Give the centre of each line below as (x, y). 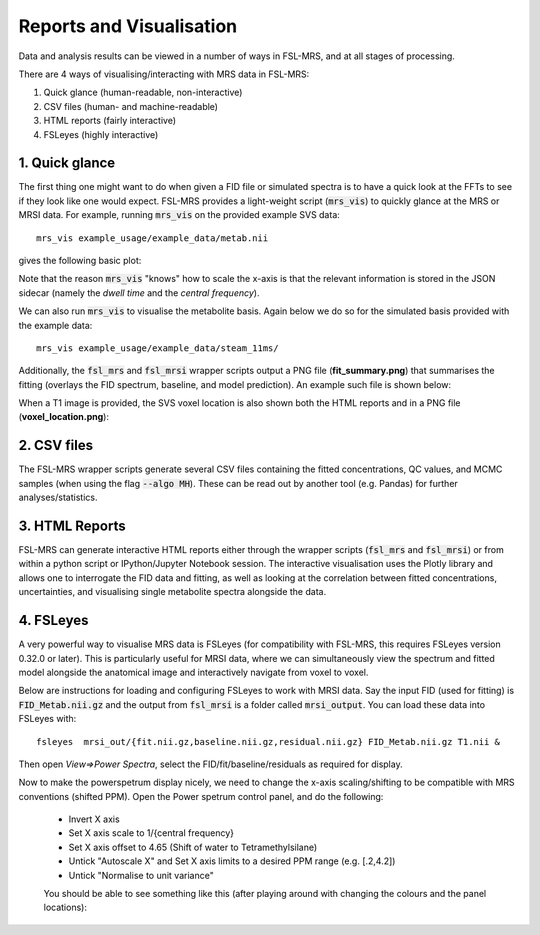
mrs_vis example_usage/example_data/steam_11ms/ (157, 348)
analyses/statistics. (58, 497)
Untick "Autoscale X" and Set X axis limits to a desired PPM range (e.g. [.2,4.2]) (232, 861)
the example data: (55, 325)
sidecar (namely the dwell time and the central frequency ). (139, 292)
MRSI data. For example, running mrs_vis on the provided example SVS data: (179, 215)
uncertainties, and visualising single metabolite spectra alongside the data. (172, 592)
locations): (65, 907)
